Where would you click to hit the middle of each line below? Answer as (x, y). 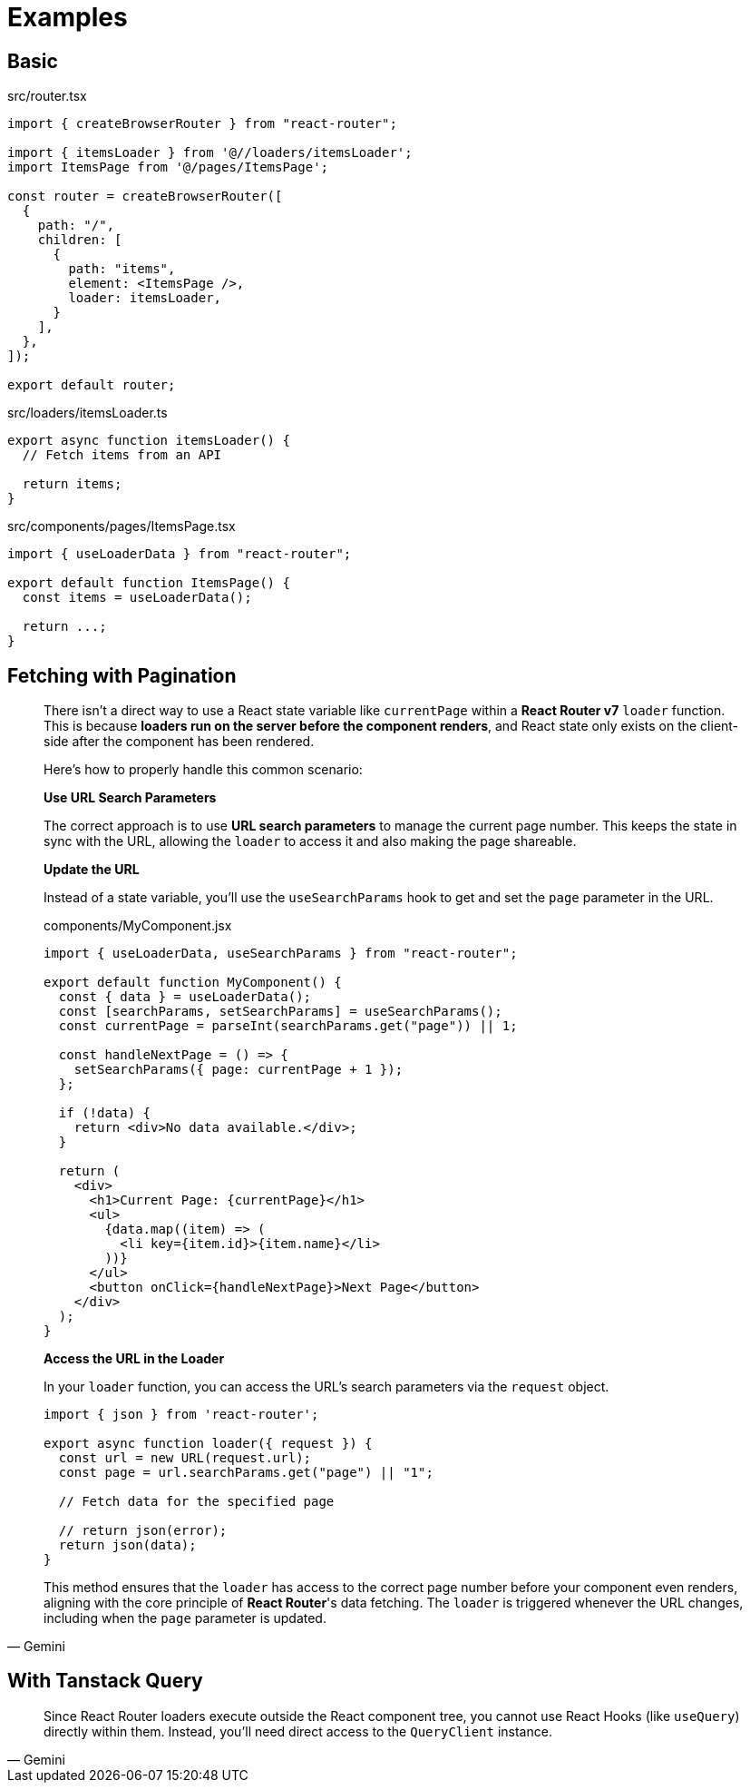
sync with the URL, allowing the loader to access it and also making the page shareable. (310, 841)
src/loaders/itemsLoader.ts (88, 413)
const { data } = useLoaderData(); (185, 997)
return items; (72, 484)
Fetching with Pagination (122, 675)
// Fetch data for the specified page (196, 1502)
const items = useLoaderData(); (137, 598)
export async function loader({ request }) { (208, 1444)
